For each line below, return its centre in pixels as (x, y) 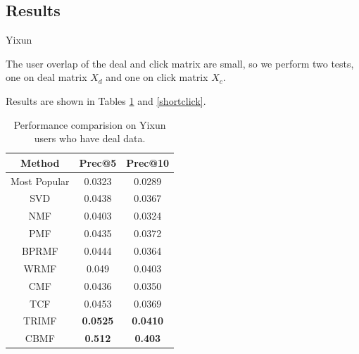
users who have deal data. (90, 138)
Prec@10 (148, 162)
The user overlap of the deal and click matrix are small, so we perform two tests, (180, 63)
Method (40, 162)
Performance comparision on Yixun (90, 124)
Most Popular (40, 181)
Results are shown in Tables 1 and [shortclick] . (106, 100)
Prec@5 (98, 162)
